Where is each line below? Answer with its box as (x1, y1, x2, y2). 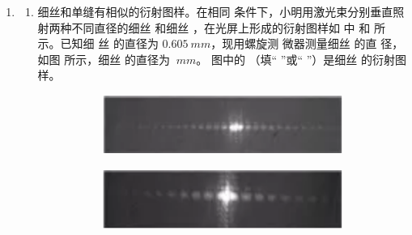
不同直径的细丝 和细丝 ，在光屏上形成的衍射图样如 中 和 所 (71, 19, 385, 36)
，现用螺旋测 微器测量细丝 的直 (210, 35, 377, 52)
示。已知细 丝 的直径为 (37, 35, 159, 52)
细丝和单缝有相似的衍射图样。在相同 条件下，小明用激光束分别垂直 (37, 3, 393, 19)
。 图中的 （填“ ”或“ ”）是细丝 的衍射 (196, 50, 396, 67)
